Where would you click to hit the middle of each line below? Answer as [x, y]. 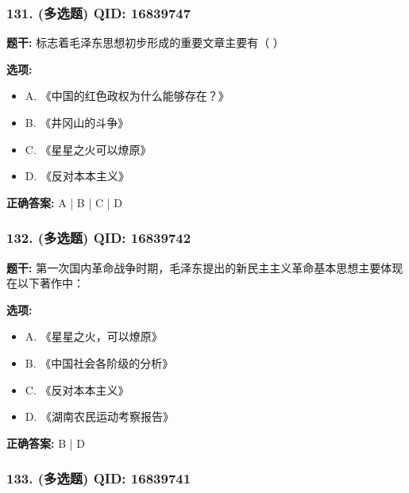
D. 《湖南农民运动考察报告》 [100, 416]
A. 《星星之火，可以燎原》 [94, 336]
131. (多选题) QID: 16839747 [99, 12]
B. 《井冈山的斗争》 [77, 122]
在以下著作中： [45, 283]
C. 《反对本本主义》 [77, 389]
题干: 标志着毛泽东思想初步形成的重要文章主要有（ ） [145, 42]
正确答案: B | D [46, 443]
